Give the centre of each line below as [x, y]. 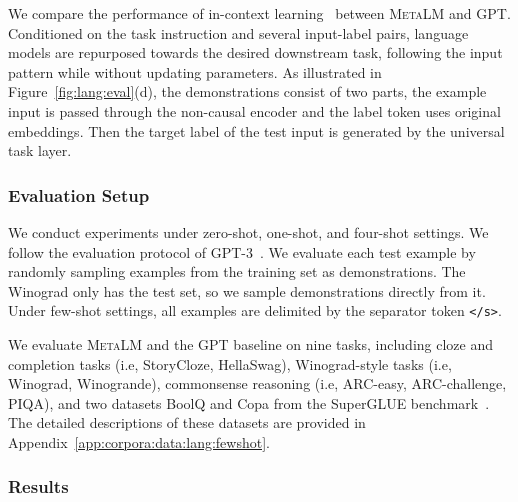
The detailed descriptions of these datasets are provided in [187, 422]
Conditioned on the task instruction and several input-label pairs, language [238, 32]
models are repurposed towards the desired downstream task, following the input [255, 52]
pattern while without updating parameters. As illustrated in [195, 71]
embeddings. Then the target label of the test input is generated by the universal [256, 130]
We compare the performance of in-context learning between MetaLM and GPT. [259, 13]
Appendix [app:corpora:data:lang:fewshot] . [139, 441]
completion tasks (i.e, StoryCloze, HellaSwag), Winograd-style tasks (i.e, [230, 363]
